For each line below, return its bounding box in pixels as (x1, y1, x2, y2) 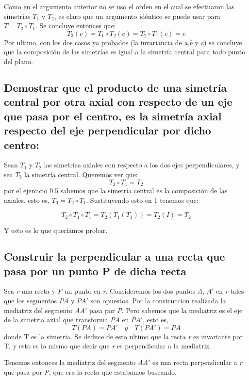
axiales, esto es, (4, 195, 50, 205)
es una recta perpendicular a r (152, 357, 242, 367)
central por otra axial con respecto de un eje (4, 94, 232, 109)
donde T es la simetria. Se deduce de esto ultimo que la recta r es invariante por (4, 331, 243, 341)
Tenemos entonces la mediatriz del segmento (4, 357, 136, 367)
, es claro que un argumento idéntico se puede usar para (54, 11, 220, 21)
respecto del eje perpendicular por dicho (4, 123, 211, 138)
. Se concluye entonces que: (35, 20, 116, 31)
